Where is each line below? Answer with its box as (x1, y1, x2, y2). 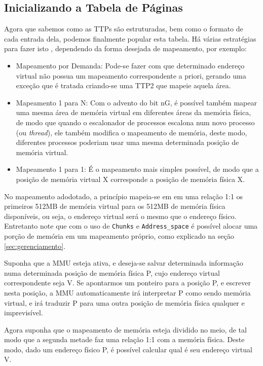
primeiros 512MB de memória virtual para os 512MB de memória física (4, 201, 226, 211)
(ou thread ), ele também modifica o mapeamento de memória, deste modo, (16, 127, 247, 137)
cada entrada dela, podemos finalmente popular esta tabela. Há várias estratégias (4, 33, 256, 44)
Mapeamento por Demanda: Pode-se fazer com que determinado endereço (16, 60, 245, 70)
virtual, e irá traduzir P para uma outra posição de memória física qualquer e (4, 297, 245, 308)
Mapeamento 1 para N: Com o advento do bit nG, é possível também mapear (16, 97, 257, 107)
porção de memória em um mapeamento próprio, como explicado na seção (4, 230, 234, 241)
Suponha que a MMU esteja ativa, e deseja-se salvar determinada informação (4, 258, 243, 268)
